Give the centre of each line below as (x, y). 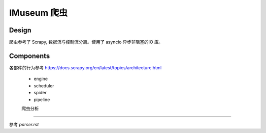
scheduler (44, 85)
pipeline (42, 99)
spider (40, 93)
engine (41, 79)
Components (30, 56)
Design (20, 30)
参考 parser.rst (24, 125)
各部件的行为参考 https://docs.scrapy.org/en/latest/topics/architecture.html (85, 67)
